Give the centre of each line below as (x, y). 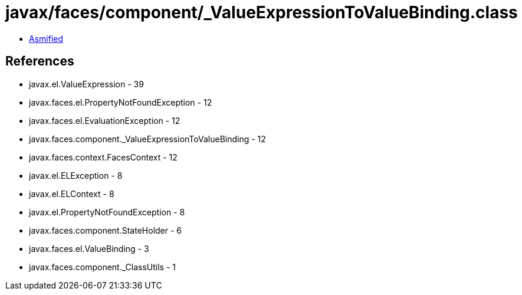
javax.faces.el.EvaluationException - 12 (105, 120)
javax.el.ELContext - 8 (72, 194)
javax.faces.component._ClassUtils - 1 (102, 267)
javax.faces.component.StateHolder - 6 (106, 230)
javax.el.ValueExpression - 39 (86, 84)
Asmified (46, 38)
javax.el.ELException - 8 (76, 175)
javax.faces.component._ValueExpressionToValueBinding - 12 (147, 139)
